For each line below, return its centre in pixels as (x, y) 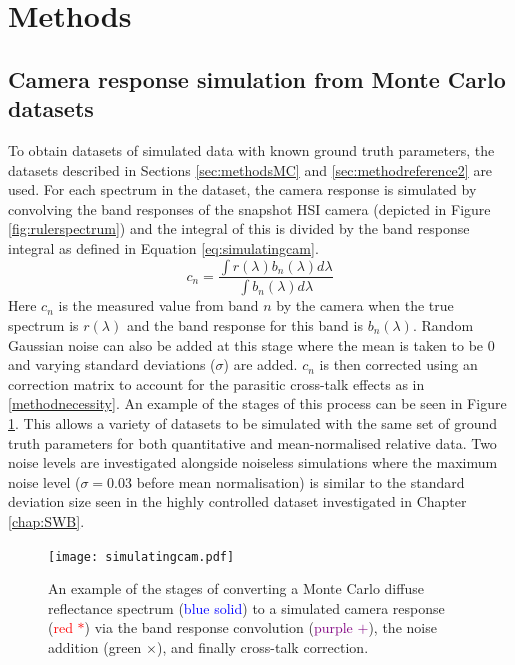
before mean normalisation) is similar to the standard (300, 481)
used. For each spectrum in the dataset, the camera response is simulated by (242, 189)
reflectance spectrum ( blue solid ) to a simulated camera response (246, 607)
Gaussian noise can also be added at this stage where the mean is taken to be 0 (251, 344)
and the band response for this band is (244, 325)
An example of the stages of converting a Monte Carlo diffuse (236, 588)
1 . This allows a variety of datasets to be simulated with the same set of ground (253, 422)
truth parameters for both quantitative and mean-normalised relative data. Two (252, 442)
